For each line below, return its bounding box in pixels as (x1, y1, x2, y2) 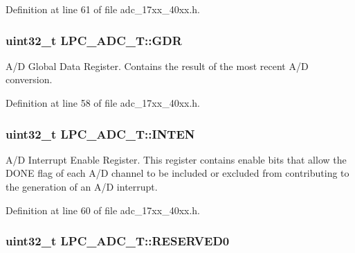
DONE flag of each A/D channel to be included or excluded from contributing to (6, 166, 349, 180)
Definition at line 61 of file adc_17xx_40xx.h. (6, 2, 201, 16)
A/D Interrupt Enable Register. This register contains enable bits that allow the (6, 152, 347, 166)
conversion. (6, 72, 53, 87)
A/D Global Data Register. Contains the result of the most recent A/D (6, 58, 309, 73)
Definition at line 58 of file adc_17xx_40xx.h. (6, 96, 201, 110)
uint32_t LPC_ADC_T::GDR (6, 31, 182, 49)
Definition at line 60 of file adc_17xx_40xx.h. (6, 202, 201, 217)
